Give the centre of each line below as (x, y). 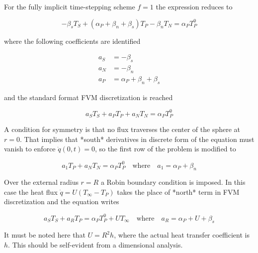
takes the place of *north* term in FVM (178, 191)
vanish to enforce (30, 149)
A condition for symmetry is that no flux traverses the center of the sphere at (122, 129)
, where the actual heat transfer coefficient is (182, 235)
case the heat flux (31, 191)
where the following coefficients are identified (72, 41)
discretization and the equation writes (62, 201)
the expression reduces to (194, 6)
